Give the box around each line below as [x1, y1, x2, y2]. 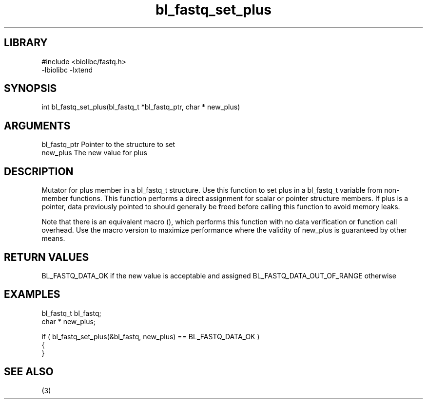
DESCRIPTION [4, 165, 74, 178]
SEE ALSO [4, 366, 54, 378]
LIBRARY [4, 37, 48, 49]
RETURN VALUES [4, 251, 89, 263]
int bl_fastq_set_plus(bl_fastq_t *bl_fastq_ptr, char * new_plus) [41, 103, 240, 111]
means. [41, 234, 65, 243]
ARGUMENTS [4, 119, 71, 132]
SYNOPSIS [4, 82, 57, 95]
